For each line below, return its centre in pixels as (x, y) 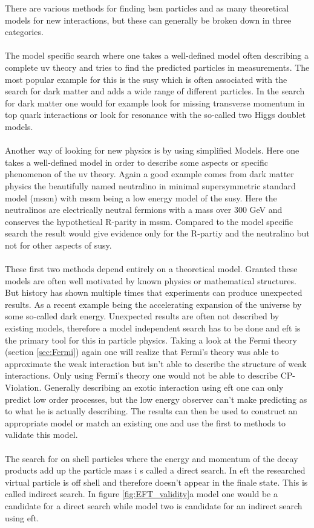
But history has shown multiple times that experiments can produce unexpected (154, 292)
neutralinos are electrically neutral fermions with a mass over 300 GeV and (144, 210)
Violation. (23, 387)
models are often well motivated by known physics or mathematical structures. (151, 280)
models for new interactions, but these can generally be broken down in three (148, 20)
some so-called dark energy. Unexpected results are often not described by (142, 316)
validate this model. (41, 435)
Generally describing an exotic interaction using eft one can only (164, 387)
